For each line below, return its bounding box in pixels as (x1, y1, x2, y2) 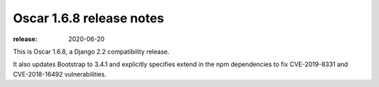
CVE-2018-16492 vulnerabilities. (13, 70, 107, 78)
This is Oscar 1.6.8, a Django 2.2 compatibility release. (13, 47, 170, 56)
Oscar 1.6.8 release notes (13, 10, 164, 26)
